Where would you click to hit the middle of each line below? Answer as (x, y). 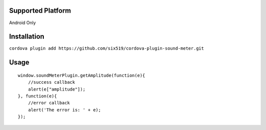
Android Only (23, 23)
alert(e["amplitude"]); (57, 89)
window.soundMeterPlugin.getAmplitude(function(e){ (82, 75)
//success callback (51, 82)
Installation (27, 37)
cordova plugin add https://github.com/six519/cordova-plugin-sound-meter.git (107, 49)
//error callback (49, 103)
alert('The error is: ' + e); (64, 110)
